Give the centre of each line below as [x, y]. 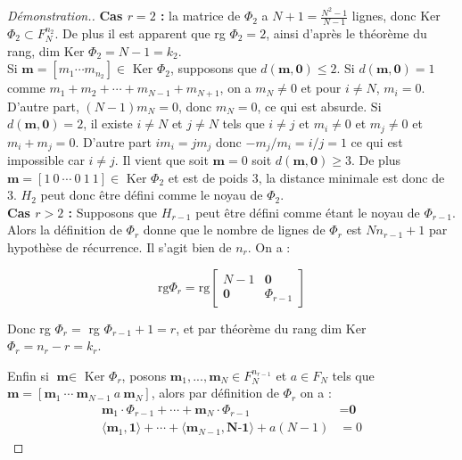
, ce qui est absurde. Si [319, 106]
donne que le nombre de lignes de [234, 230]
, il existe [108, 123]
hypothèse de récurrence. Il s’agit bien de [120, 247]
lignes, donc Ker [396, 16]
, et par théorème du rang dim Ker [271, 328]
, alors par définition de [215, 393]
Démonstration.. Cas [65, 16]
